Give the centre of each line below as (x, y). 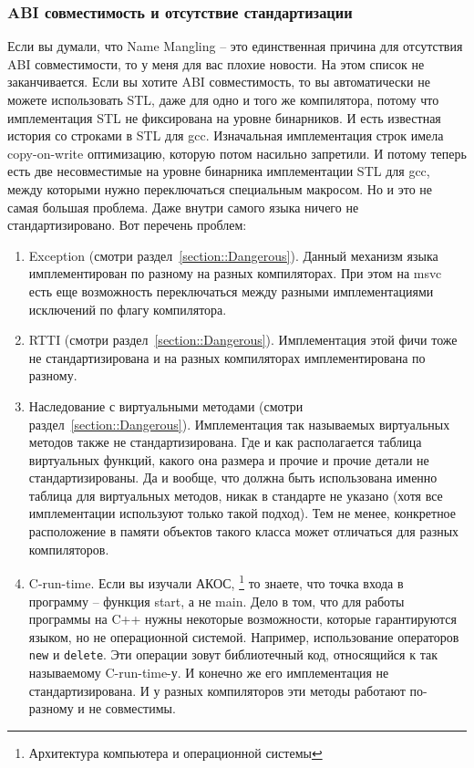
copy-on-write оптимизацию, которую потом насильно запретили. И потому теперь (237, 153)
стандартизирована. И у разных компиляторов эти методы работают (217, 690)
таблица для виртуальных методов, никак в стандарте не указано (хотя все (236, 495)
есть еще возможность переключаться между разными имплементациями (231, 291)
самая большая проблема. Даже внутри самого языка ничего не (183, 207)
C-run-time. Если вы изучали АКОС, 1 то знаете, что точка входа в (216, 581)
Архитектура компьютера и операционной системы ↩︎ (175, 752)
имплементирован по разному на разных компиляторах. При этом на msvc (235, 273)
